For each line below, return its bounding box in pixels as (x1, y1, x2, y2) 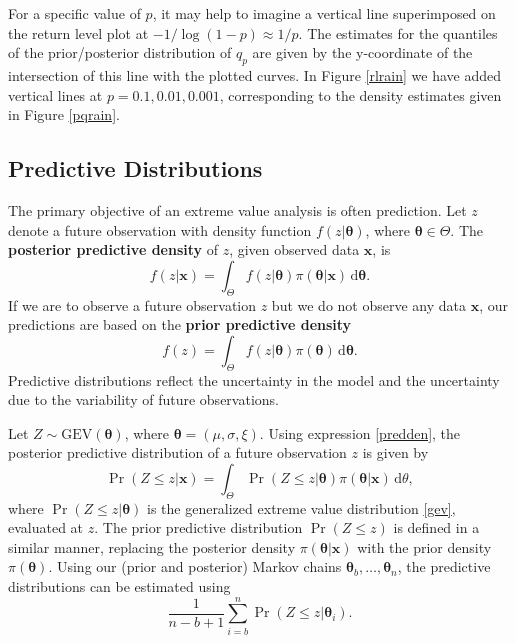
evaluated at (8, 517, 84, 538)
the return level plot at (8, 22, 149, 43)
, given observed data (229, 239, 360, 260)
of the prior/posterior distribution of (8, 42, 232, 63)
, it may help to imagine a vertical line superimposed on (152, 3, 496, 23)
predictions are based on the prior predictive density (8, 314, 352, 335)
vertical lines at (8, 84, 103, 105)
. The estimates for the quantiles (298, 22, 498, 43)
